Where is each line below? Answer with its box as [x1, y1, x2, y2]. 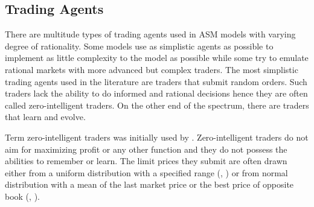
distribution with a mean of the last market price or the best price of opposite [5, 178, 294, 191]
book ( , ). [5, 189, 40, 202]
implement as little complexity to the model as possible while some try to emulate [5, 51, 309, 64]
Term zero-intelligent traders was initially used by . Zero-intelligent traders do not [5, 130, 309, 143]
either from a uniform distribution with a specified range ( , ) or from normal [5, 166, 288, 179]
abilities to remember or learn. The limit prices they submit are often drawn [5, 154, 287, 167]
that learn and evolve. [5, 110, 86, 123]
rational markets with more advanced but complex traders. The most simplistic [5, 63, 298, 75]
